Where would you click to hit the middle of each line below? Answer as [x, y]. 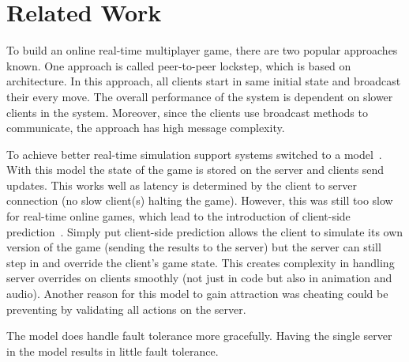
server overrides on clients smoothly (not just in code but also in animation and [199, 278]
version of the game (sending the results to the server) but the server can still [194, 247]
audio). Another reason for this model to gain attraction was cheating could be [197, 294]
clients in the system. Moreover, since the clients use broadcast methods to [187, 112]
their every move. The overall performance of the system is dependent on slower [200, 96]
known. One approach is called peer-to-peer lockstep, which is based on [179, 65]
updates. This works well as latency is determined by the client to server [182, 185]
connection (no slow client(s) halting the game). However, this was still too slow [200, 200]
